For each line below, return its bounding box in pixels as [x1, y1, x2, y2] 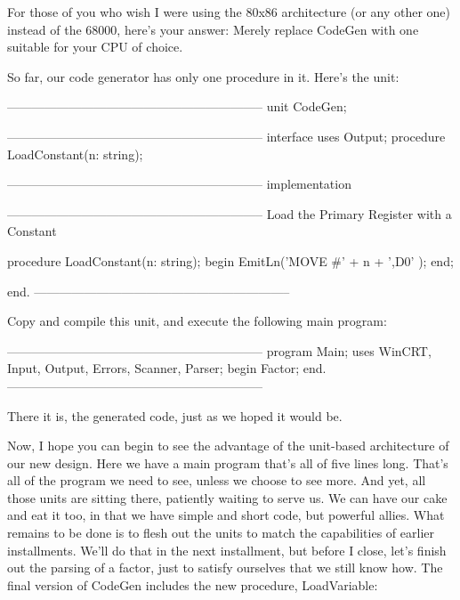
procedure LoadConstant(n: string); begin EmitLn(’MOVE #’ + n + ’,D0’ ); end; [7, 251, 454, 270]
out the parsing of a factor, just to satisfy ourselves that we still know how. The [7, 558, 443, 577]
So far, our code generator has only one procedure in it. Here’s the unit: [7, 67, 399, 85]
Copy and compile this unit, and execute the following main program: [7, 312, 387, 330]
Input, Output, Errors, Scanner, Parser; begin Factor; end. [7, 359, 327, 377]
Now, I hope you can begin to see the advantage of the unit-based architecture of [7, 436, 449, 455]
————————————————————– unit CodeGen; [7, 97, 347, 116]
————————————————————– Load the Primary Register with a [7, 204, 452, 223]
